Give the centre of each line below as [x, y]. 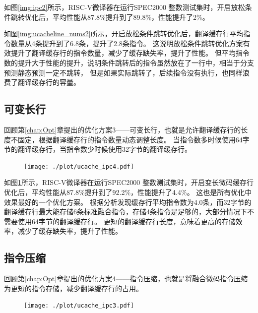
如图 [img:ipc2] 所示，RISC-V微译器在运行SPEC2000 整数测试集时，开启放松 [125, 7]
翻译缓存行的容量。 [49, 82]
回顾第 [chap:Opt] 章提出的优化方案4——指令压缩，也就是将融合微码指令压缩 [126, 279]
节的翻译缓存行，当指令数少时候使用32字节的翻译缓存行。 [98, 149]
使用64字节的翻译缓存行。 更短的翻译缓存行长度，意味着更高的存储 [127, 221]
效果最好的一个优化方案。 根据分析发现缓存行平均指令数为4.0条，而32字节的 [128, 202]
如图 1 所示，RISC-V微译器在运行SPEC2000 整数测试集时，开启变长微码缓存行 [129, 182]
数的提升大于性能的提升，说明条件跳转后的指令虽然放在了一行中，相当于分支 [129, 62]
